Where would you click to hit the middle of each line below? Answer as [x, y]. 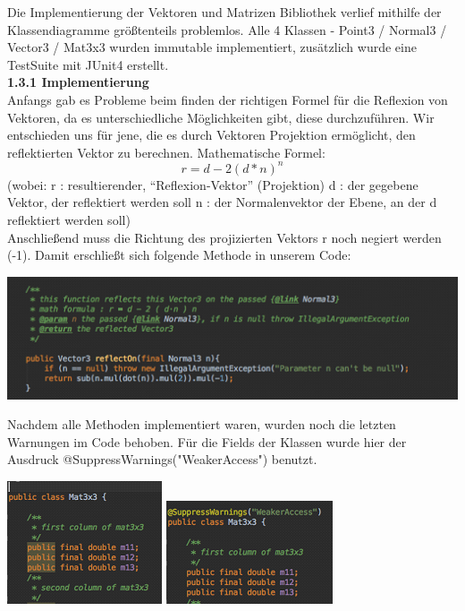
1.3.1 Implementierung [78, 82]
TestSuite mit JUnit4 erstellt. [88, 64]
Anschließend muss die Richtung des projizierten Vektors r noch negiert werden [224, 237]
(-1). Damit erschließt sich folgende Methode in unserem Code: [179, 255]
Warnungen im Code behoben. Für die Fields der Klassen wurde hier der [207, 441]
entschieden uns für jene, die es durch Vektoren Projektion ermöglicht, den [211, 135]
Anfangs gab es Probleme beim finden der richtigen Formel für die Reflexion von [228, 99]
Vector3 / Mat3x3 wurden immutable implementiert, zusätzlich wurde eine [212, 47]
